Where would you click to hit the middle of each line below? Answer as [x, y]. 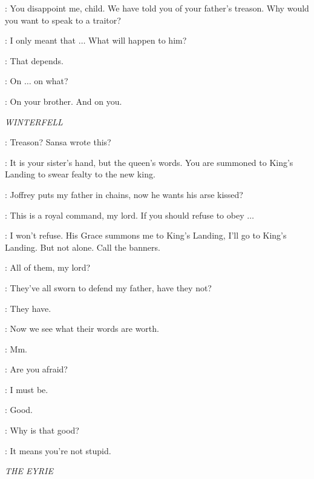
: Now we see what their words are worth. [82, 329]
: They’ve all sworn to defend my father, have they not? [108, 287]
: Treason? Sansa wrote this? [58, 142]
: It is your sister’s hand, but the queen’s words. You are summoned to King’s [149, 162]
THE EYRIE [29, 471]
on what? [51, 81]
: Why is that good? [42, 430]
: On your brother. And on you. [64, 101]
